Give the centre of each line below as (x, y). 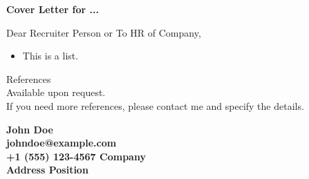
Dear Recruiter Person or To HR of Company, (104, 32)
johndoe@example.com (62, 143)
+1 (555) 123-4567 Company (76, 156)
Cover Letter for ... (53, 9)
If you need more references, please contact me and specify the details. (155, 105)
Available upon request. (56, 92)
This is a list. (50, 56)
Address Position (47, 170)
